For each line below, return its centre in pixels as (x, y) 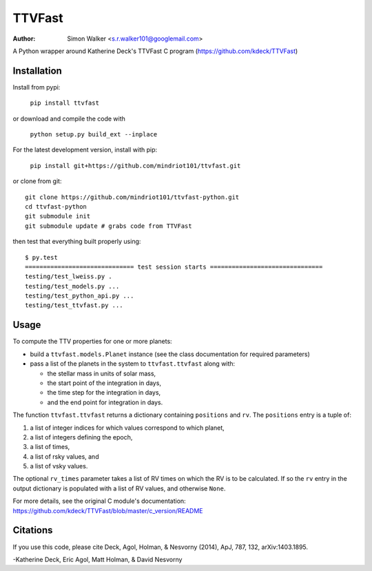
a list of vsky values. (59, 466)
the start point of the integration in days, (104, 383)
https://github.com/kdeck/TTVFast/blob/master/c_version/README (108, 510)
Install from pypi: (37, 87)
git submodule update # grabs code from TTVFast (108, 226)
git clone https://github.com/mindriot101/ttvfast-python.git (132, 197)
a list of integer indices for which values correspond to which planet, (127, 428)
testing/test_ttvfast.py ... (74, 305)
